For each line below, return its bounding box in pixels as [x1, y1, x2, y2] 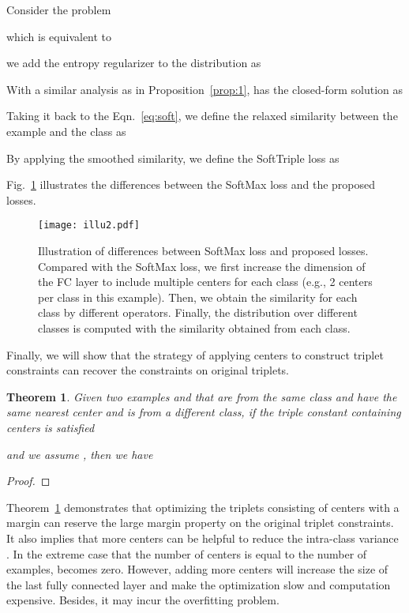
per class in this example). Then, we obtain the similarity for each [38, 288, 358, 305]
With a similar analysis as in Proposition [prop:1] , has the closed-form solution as [6, 81, 403, 97]
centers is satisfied [6, 419, 95, 435]
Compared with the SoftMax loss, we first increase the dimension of [38, 258, 366, 274]
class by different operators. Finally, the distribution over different [38, 304, 358, 321]
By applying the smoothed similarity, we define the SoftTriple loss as [6, 149, 340, 166]
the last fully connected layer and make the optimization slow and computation [6, 576, 391, 592]
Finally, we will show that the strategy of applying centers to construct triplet [6, 346, 384, 363]
